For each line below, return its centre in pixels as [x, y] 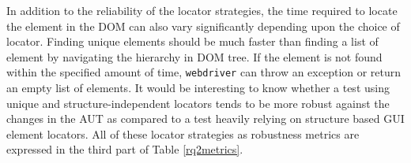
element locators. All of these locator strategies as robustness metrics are [183, 133]
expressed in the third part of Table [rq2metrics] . [125, 149]
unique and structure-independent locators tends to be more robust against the [198, 103]
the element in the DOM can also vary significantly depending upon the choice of [203, 26]
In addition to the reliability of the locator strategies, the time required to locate [202, 10]
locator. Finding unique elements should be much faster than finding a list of [192, 41]
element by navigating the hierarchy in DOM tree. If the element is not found [194, 56]
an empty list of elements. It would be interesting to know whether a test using [198, 88]
